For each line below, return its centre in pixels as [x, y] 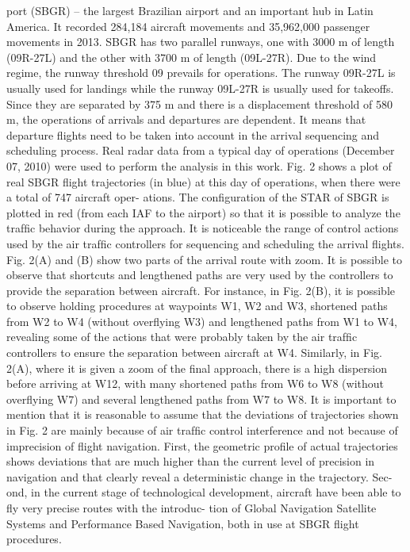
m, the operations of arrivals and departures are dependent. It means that [186, 119]
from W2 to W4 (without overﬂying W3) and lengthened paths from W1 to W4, [202, 321]
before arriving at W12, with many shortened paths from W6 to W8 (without [195, 383]
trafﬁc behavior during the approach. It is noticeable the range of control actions [203, 228]
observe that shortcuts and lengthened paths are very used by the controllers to [200, 275]
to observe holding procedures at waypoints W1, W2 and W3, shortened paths [197, 306]
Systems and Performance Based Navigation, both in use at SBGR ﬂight [183, 523]
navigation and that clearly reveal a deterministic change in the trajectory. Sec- [199, 476]
